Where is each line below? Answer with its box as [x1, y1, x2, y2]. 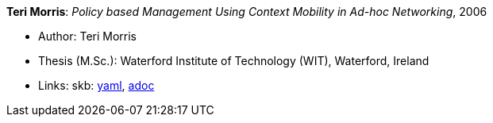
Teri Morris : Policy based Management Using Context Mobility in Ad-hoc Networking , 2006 [6, 5, 487, 18]
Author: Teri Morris [38, 29, 137, 43]
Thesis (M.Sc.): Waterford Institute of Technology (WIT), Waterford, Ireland [38, 54, 429, 67]
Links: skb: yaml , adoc [38, 79, 155, 92]
